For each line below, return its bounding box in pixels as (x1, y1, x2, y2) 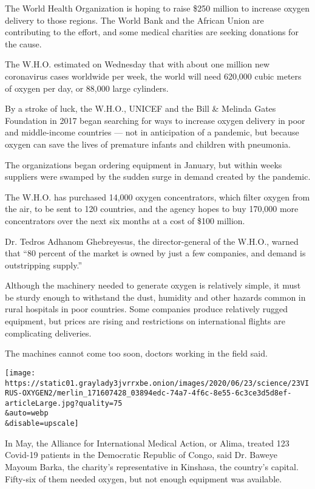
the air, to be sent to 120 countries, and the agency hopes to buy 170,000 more (5, 202, 299, 215)
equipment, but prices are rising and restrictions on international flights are (5, 315, 285, 327)
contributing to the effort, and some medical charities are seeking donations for (5, 26, 299, 38)
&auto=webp (5, 409, 49, 418)
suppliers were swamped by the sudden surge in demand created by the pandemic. (5, 170, 311, 183)
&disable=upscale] (5, 419, 79, 428)
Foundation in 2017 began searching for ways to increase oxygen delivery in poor (5, 114, 305, 126)
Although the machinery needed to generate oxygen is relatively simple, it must (5, 279, 301, 292)
